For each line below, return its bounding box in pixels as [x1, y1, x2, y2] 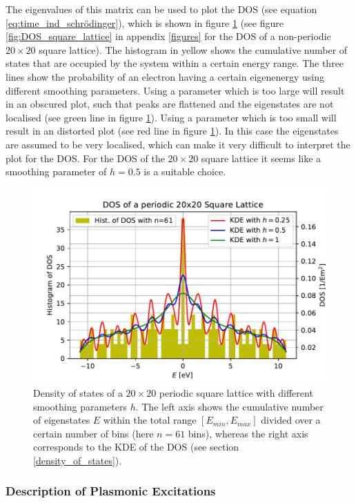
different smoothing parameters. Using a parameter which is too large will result [6, 83, 345, 97]
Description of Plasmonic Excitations [6, 482, 216, 500]
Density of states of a [33, 385, 123, 400]
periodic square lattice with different [159, 385, 313, 400]
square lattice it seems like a [201, 150, 322, 165]
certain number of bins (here [33, 426, 154, 440]
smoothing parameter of [6, 164, 107, 179]
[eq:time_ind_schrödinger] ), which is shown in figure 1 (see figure [6, 15, 284, 30]
